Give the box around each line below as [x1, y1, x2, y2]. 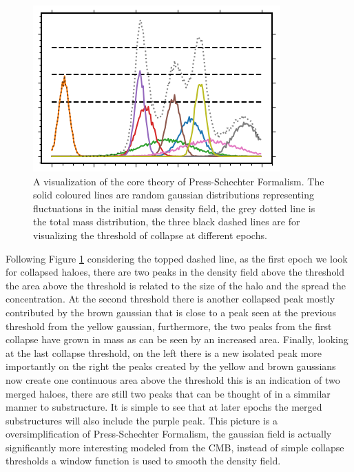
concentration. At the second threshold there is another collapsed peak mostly [6, 291, 335, 306]
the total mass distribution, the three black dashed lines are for [33, 214, 300, 229]
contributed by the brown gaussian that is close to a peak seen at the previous [6, 305, 337, 319]
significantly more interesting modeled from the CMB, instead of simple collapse [6, 440, 344, 454]
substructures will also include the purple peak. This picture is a [6, 413, 278, 427]
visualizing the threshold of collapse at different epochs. [33, 227, 267, 242]
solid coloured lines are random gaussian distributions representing [33, 187, 314, 202]
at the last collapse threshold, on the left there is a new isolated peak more [6, 345, 322, 360]
